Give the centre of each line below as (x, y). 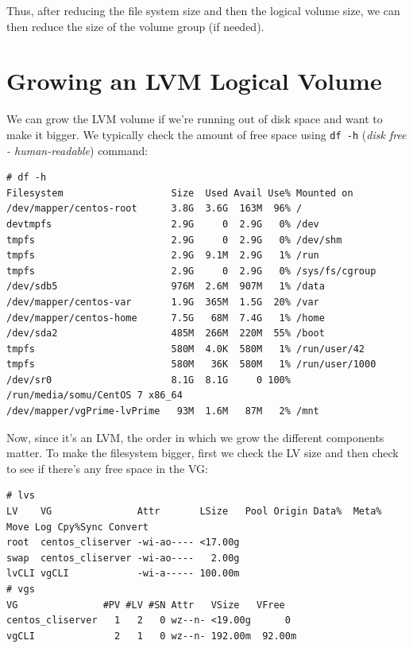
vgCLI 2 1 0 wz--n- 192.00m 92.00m (152, 636)
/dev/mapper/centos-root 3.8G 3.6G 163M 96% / (154, 209)
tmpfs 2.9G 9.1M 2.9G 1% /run (163, 256)
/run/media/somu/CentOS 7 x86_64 (95, 396)
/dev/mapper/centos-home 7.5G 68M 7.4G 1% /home (166, 318)
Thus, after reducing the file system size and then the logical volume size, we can (203, 10)
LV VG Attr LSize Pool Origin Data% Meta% (194, 512)
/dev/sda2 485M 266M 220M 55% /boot (166, 334)
